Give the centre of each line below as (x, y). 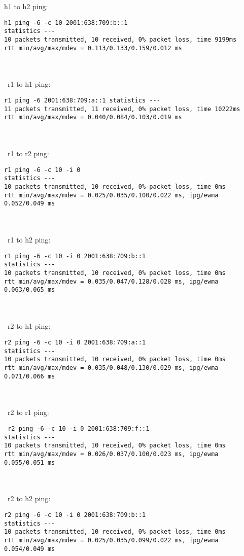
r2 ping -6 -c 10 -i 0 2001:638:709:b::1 (75, 515)
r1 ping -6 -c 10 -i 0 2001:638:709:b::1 (75, 256)
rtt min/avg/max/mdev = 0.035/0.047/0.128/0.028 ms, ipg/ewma (111, 281)
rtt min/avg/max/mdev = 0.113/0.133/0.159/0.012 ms (93, 48)
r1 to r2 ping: (28, 153)
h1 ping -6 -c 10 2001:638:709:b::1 (66, 23)
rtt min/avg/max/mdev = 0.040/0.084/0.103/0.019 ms (93, 117)
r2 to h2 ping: (29, 498)
